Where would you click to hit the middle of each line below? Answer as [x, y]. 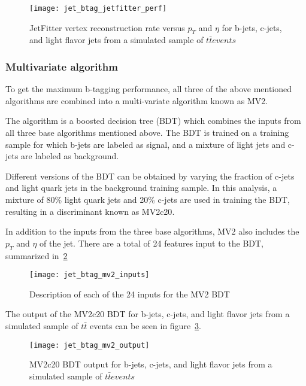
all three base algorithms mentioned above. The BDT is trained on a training [147, 133]
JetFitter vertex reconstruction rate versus [107, 27]
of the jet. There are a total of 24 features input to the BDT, [152, 243]
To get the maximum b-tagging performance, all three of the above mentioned [149, 89]
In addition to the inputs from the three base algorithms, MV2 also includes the [152, 231]
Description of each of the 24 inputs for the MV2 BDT [130, 294]
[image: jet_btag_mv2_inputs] [90, 275]
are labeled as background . [70, 156]
